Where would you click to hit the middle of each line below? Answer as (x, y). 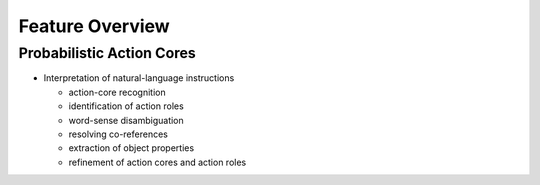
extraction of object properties (131, 148)
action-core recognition (117, 92)
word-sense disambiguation (126, 120)
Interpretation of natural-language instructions (139, 78)
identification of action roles (126, 106)
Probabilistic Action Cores (107, 53)
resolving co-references (118, 134)
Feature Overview (94, 26)
